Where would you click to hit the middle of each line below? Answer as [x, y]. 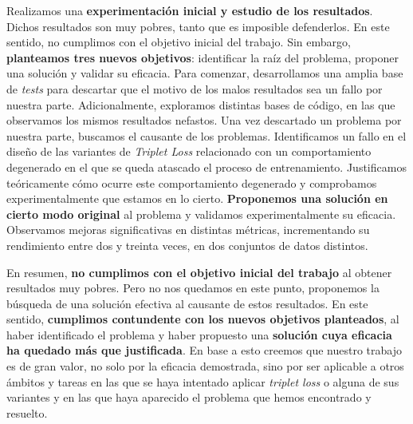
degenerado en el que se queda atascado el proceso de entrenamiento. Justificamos [206, 166]
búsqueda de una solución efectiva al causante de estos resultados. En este [187, 303]
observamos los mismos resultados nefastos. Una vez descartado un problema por [204, 120]
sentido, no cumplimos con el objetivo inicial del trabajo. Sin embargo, [179, 42]
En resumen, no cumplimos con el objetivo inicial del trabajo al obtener [199, 272]
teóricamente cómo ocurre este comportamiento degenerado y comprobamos [192, 182]
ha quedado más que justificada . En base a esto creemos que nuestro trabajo [205, 350]
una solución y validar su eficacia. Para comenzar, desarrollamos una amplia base [205, 73]
